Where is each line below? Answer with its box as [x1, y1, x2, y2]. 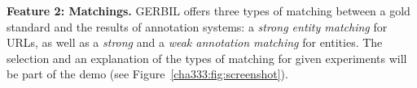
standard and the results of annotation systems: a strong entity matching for [7, 18, 388, 35]
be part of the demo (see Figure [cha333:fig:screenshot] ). [7, 65, 288, 82]
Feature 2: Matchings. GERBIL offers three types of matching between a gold [7, 2, 410, 19]
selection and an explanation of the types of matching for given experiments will [7, 49, 407, 66]
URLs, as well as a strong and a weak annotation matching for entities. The [7, 34, 383, 51]
